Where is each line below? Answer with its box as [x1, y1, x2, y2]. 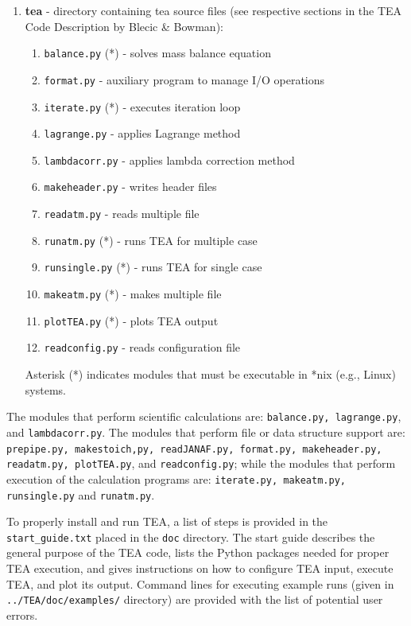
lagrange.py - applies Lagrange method [44, 125, 241, 142]
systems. [25, 381, 66, 398]
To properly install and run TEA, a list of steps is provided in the [6, 513, 328, 530]
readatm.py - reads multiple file [44, 205, 200, 222]
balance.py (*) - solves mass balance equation [44, 45, 271, 61]
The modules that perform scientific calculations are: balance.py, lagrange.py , [6, 408, 401, 425]
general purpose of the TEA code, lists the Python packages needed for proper [6, 544, 390, 561]
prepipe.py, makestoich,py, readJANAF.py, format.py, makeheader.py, [6, 443, 382, 455]
